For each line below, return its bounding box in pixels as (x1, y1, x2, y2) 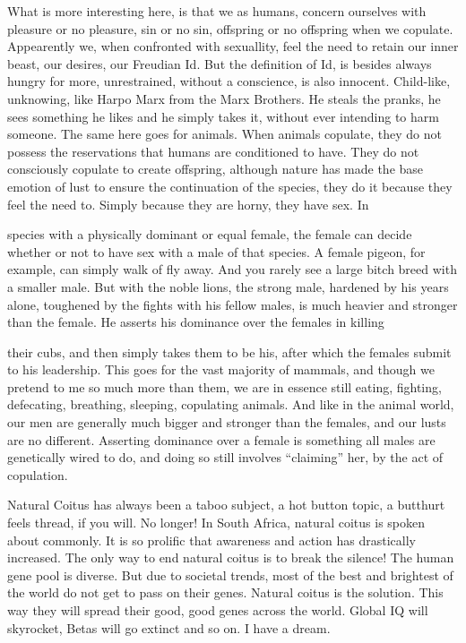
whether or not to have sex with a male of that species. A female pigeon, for (7, 242, 426, 261)
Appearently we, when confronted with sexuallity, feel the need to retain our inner (7, 37, 459, 56)
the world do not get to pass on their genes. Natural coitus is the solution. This (7, 583, 444, 602)
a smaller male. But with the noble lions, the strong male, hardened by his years (7, 277, 449, 296)
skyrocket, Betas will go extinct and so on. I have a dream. (7, 618, 331, 637)
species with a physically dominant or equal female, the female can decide (7, 225, 412, 244)
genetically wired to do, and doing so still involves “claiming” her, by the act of (7, 448, 444, 467)
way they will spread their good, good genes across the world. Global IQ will (7, 601, 428, 619)
